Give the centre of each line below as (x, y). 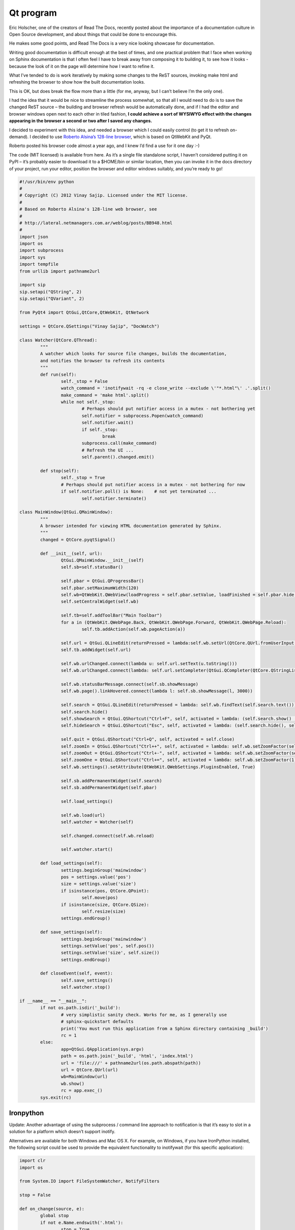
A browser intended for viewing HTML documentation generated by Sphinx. (131, 526)
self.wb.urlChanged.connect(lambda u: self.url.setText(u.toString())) (149, 663)
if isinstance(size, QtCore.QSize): (105, 905)
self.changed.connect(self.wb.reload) (107, 836)
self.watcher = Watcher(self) (97, 822)
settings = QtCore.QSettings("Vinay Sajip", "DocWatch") (89, 326)
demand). (19, 137)
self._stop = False (84, 381)
